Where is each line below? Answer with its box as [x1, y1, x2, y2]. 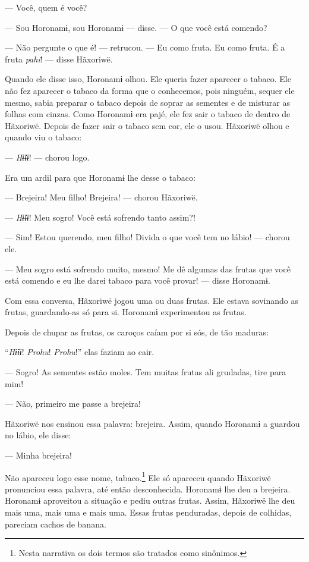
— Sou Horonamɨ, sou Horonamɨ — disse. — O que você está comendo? [5, 21, 267, 33]
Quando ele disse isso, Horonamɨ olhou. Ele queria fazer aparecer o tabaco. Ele [5, 73, 291, 85]
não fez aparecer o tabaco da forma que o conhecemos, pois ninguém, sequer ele [5, 84, 295, 96]
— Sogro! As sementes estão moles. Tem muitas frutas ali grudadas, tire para [5, 366, 286, 378]
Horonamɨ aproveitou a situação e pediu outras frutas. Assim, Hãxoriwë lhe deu [5, 494, 295, 507]
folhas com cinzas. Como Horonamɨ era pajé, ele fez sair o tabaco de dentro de [5, 108, 291, 120]
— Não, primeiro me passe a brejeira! [5, 397, 141, 410]
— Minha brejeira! [5, 449, 72, 461]
